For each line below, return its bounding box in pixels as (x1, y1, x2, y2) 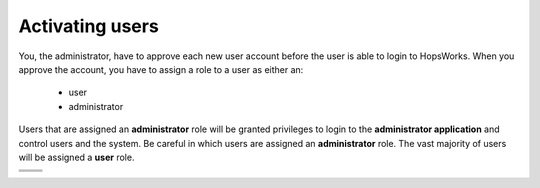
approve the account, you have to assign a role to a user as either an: (18, 63, 304, 75)
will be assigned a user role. (18, 151, 135, 163)
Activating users (18, 15, 159, 37)
